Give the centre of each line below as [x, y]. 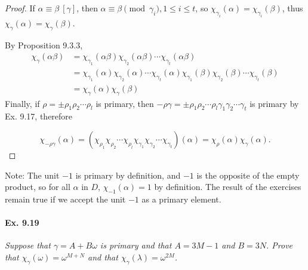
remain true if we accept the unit [65, 199]
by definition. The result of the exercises [228, 187]
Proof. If [20, 8]
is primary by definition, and [128, 175]
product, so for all [38, 187]
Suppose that [28, 245]
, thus [292, 8]
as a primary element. [181, 199]
